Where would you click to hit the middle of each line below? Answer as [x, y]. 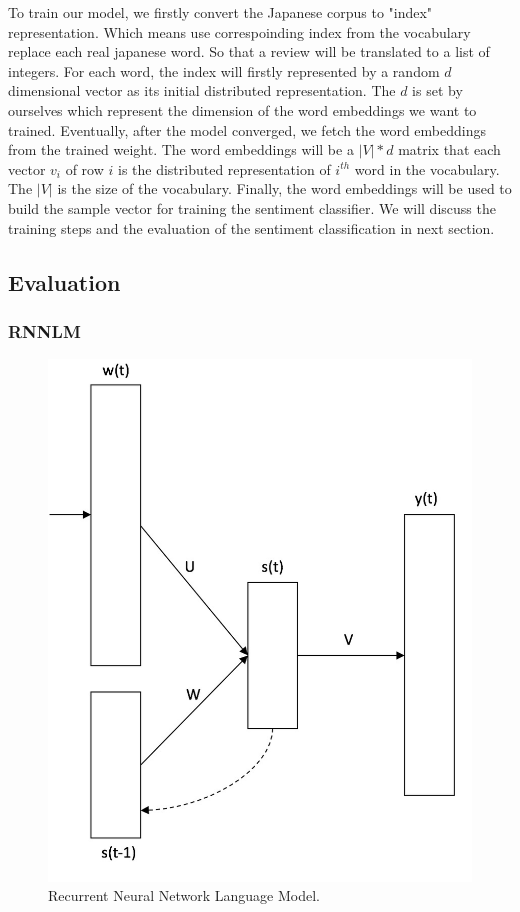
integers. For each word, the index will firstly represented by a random [224, 70]
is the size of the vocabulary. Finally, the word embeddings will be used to [284, 188]
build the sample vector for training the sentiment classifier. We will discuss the [252, 207]
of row [84, 168]
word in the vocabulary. [427, 168]
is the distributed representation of [224, 168]
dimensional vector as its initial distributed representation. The [202, 90]
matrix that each [449, 149]
